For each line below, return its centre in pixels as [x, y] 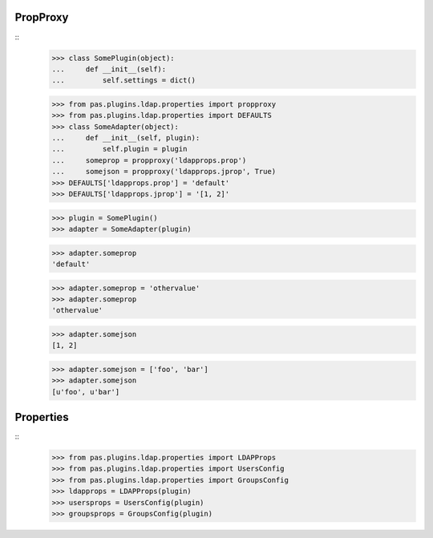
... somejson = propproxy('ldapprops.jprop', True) [164, 172]
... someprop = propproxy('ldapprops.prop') [149, 160]
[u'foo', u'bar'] [86, 392]
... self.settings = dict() [124, 81]
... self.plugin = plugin [119, 149]
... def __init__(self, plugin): [126, 138]
